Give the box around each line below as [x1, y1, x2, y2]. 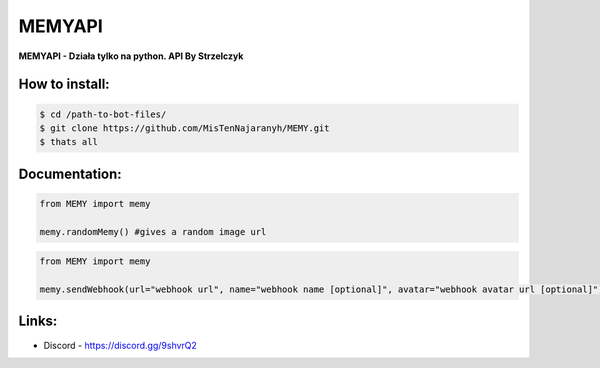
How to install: [18, 76, 110, 93]
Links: [18, 313, 58, 330]
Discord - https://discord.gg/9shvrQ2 [43, 339, 197, 351]
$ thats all [39, 136, 99, 148]
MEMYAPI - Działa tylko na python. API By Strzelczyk [18, 50, 244, 62]
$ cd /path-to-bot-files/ [39, 108, 167, 120]
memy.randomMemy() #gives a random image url [39, 226, 267, 237]
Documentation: [18, 165, 122, 182]
